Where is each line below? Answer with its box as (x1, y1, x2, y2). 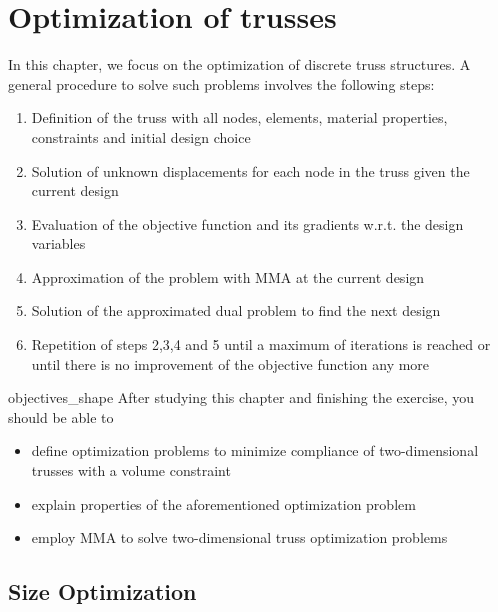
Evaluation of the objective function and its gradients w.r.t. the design (31, 213, 464, 234)
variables (31, 233, 86, 254)
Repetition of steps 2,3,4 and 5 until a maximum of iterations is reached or (31, 334, 491, 355)
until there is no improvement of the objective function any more (31, 353, 430, 374)
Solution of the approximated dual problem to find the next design (31, 300, 441, 321)
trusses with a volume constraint (31, 460, 231, 481)
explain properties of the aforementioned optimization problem (31, 493, 416, 514)
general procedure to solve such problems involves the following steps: (8, 73, 435, 94)
